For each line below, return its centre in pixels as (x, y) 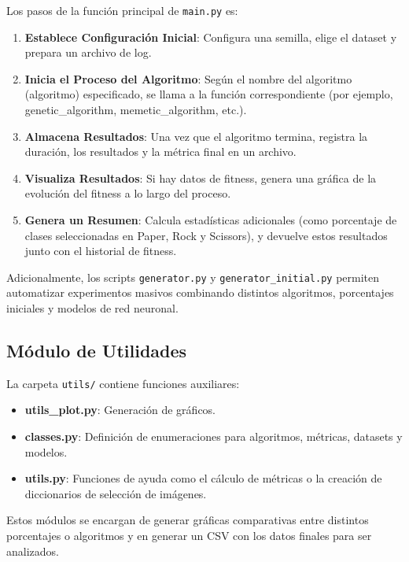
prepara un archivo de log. (88, 52)
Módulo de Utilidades (97, 351)
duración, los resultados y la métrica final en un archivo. (160, 152)
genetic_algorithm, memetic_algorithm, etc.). (136, 110)
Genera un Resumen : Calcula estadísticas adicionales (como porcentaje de (211, 220)
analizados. (33, 551)
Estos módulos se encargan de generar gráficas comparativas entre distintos (188, 520)
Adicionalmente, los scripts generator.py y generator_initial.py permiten (193, 277)
